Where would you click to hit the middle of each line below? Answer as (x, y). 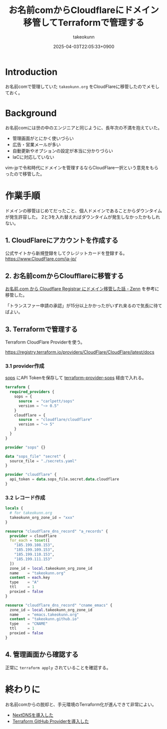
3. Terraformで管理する (42, 329)
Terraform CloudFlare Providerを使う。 (45, 342)
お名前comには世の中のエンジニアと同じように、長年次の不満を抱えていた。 (84, 127)
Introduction (31, 72)
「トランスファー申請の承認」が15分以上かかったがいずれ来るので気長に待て (84, 306)
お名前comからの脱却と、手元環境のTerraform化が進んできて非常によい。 (81, 704)
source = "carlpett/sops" (46, 401)
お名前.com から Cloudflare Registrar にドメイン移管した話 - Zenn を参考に (82, 289)
